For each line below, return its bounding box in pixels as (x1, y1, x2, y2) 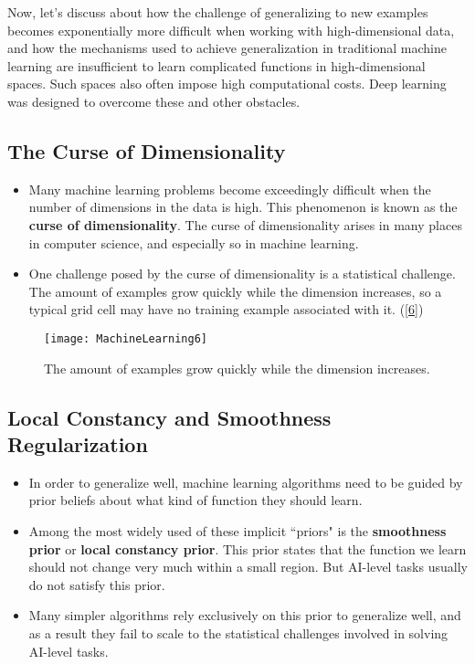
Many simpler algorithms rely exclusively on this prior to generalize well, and (28, 606, 461, 625)
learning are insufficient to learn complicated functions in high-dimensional (7, 56, 426, 75)
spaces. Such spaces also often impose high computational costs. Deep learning (7, 74, 447, 93)
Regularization (7, 429, 148, 458)
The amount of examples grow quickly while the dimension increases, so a (28, 281, 442, 300)
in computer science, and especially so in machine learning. (28, 233, 359, 252)
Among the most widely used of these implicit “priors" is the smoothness (28, 521, 447, 540)
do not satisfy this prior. (28, 574, 165, 594)
